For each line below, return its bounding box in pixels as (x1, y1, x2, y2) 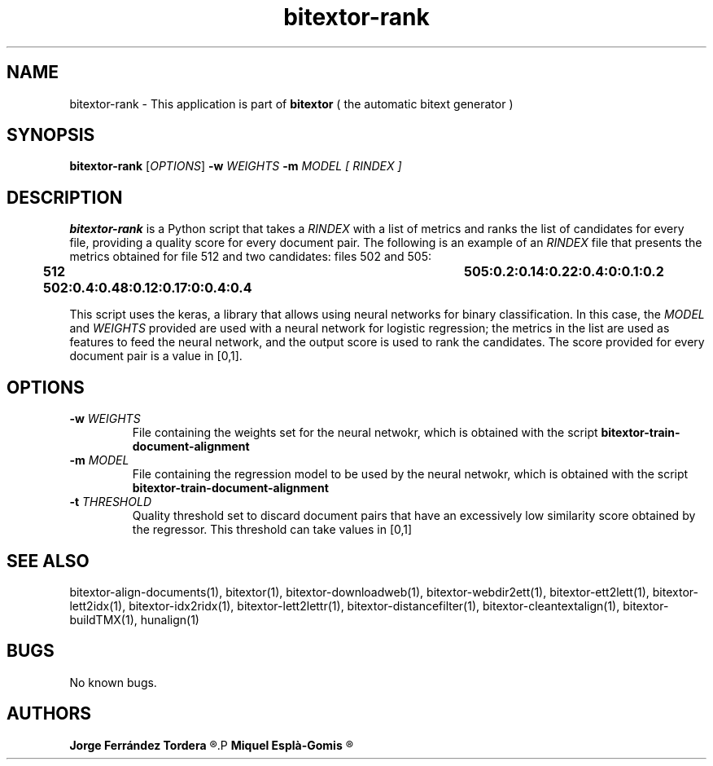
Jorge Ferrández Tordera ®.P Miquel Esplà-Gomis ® (69, 737, 353, 752)
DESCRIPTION (7, 187, 123, 208)
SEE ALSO (7, 550, 90, 571)
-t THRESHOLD (69, 495, 151, 509)
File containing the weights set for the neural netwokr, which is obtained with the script (132, 425, 598, 440)
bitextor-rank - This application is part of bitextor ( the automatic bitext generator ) (69, 96, 514, 111)
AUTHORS (7, 703, 92, 724)
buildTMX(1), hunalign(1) (69, 612, 199, 627)
